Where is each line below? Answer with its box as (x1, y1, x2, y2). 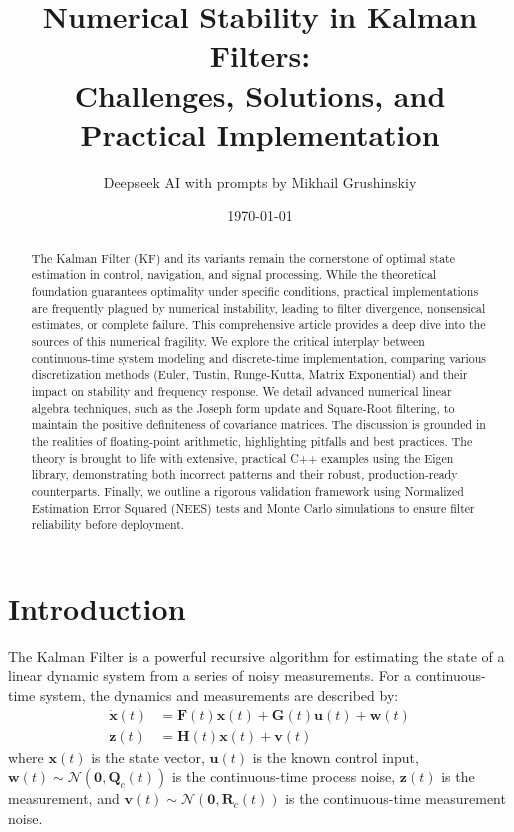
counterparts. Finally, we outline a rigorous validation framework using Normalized (31, 482, 464, 499)
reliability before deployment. (31, 516, 185, 533)
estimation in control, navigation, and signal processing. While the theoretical (31, 266, 437, 283)
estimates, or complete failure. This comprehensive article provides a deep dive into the (31, 316, 486, 333)
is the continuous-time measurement (285, 788, 506, 809)
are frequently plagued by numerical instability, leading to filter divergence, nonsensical (31, 299, 486, 316)
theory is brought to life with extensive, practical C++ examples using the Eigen (31, 449, 454, 466)
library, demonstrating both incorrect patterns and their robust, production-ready (31, 466, 458, 483)
